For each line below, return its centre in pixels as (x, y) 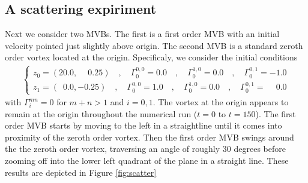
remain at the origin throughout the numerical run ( (101, 113)
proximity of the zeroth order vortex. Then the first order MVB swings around (149, 137)
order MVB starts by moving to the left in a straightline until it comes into (143, 125)
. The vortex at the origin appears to (221, 102)
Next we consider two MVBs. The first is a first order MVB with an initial (142, 34)
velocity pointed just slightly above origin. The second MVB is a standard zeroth (154, 45)
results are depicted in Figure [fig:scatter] (81, 172)
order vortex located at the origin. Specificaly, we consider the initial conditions (151, 57)
